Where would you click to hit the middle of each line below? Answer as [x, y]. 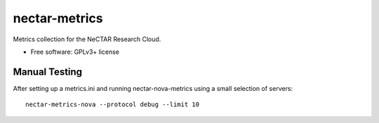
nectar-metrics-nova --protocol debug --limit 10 [113, 104]
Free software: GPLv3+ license [75, 52]
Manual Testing [48, 72]
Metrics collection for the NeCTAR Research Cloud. [87, 39]
